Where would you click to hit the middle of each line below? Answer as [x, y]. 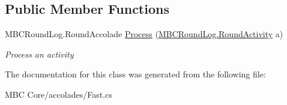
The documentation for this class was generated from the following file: [135, 74]
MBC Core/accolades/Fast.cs [59, 94]
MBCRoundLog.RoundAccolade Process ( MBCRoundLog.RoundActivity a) [144, 34]
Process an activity [39, 54]
